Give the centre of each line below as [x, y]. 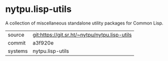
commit [17, 42]
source [16, 34]
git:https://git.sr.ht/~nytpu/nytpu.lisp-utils [82, 34]
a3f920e [43, 42]
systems [18, 51]
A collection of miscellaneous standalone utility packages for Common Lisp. [84, 23]
